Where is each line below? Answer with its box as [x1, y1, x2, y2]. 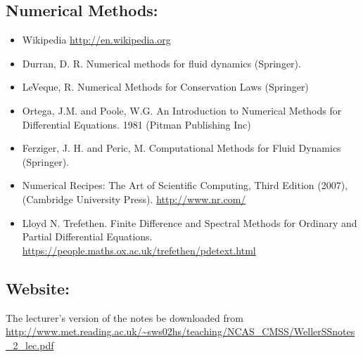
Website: [6, 277, 70, 299]
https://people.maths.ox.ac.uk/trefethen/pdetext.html [22, 242, 256, 257]
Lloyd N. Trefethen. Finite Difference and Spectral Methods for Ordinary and [22, 215, 357, 230]
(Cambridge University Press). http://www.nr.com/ [22, 191, 246, 206]
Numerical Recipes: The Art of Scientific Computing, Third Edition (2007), [22, 178, 348, 193]
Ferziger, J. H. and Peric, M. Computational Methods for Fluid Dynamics [22, 141, 341, 155]
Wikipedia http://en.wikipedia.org [22, 32, 171, 47]
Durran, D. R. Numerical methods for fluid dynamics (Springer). [22, 56, 301, 70]
